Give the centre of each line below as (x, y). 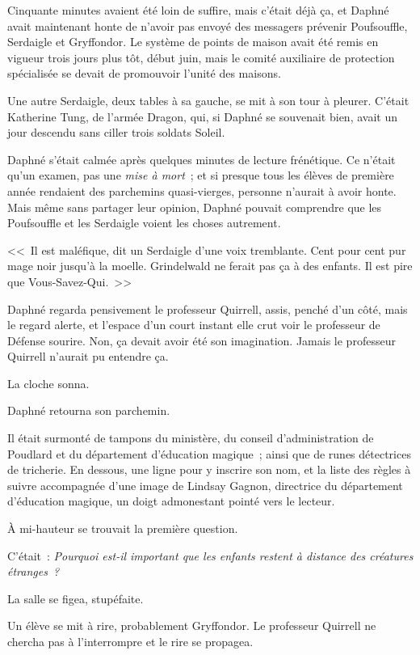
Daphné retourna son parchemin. (89, 410)
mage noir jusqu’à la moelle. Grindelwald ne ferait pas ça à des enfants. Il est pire (210, 266)
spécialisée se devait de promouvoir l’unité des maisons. (144, 73)
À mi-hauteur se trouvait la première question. (123, 528)
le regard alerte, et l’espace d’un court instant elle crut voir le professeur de (194, 325)
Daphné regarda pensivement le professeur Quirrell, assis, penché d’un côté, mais (208, 308)
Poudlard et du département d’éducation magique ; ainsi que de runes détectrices (209, 453)
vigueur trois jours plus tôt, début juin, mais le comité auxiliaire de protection (201, 57)
